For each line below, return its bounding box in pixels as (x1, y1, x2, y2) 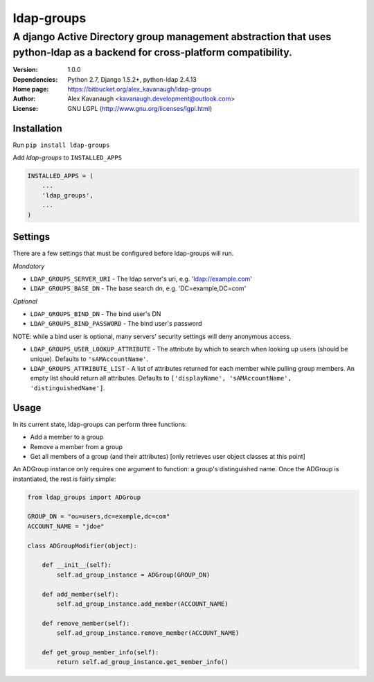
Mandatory (12, 262, 45, 270)
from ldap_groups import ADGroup (27, 493, 141, 501)
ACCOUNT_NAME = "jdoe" (27, 522, 105, 530)
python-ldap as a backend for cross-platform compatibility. (12, 46, 292, 59)
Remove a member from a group (30, 442, 123, 451)
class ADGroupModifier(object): (27, 541, 138, 550)
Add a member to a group (30, 433, 104, 441)
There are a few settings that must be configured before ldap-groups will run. (12, 250, 234, 258)
